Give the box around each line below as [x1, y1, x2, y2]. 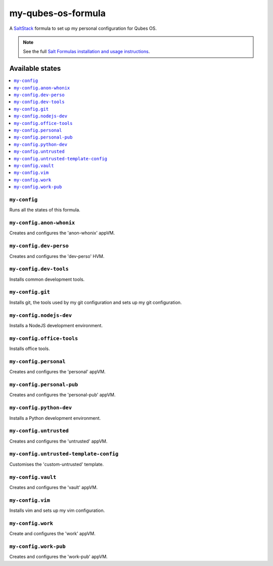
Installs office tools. [9, 345, 50, 352]
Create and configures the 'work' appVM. [9, 531, 96, 537]
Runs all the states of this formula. [9, 207, 80, 213]
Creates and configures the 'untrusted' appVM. [9, 438, 108, 444]
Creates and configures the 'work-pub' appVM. [9, 554, 108, 560]
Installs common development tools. [9, 276, 85, 282]
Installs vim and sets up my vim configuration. [9, 507, 105, 513]
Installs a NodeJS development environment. [9, 322, 103, 328]
